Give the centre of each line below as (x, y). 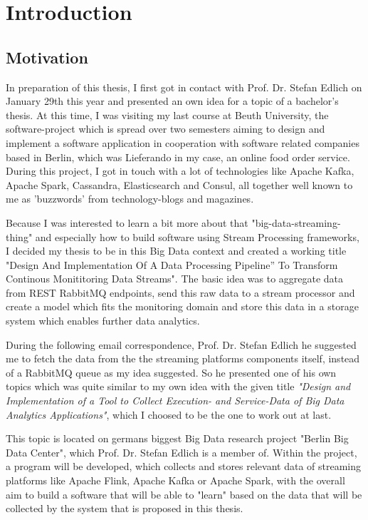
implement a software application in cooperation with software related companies (183, 142)
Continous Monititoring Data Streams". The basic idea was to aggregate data (175, 279)
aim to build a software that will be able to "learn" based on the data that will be (184, 494)
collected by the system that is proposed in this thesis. (125, 508)
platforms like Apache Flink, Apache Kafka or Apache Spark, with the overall (175, 480)
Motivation (47, 57)
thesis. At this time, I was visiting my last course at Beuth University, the (167, 114)
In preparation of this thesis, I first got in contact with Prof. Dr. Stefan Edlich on (184, 87)
